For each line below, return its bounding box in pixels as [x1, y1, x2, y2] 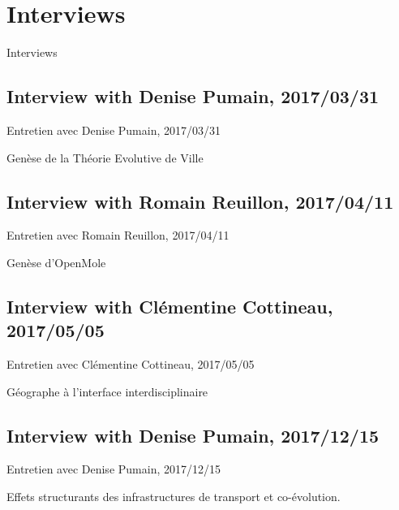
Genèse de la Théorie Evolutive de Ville [6, 149, 204, 166]
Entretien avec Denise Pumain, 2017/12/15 [6, 460, 221, 478]
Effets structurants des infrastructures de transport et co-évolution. [6, 488, 341, 505]
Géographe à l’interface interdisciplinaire [6, 382, 208, 400]
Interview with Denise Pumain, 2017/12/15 [6, 422, 380, 447]
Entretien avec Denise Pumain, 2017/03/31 [6, 121, 221, 138]
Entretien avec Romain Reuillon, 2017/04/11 [6, 227, 230, 244]
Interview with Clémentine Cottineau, [6, 293, 333, 318]
